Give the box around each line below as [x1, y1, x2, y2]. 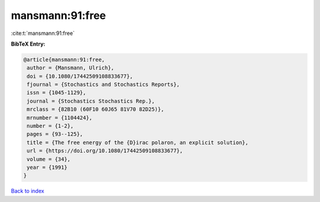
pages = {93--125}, [27, 131, 83, 137]
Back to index [11, 187, 44, 195]
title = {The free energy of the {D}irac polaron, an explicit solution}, [27, 139, 249, 146]
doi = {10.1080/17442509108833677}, [27, 73, 133, 79]
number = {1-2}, [27, 123, 74, 130]
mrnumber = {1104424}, [27, 114, 93, 121]
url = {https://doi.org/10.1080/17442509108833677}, [27, 148, 183, 154]
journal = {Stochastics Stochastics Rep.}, [27, 98, 155, 104]
